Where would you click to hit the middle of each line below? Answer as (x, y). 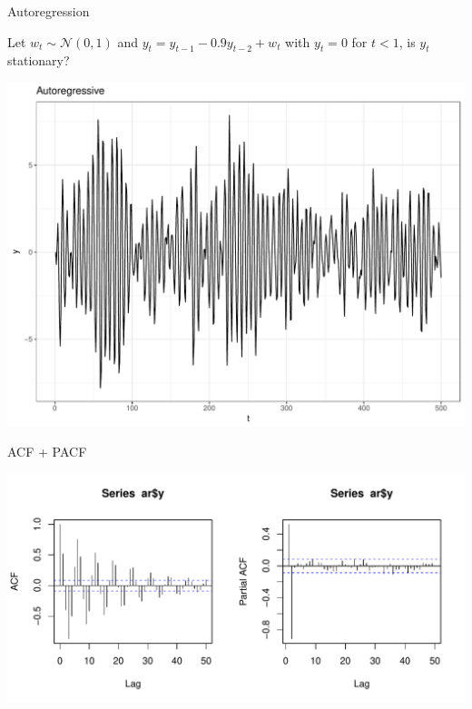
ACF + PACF (47, 451)
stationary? (39, 60)
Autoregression (49, 11)
